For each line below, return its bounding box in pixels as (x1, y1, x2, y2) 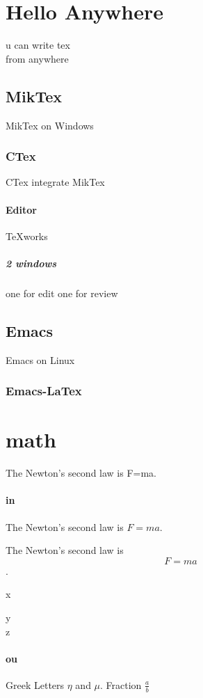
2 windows (6, 255, 57, 270)
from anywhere (6, 51, 69, 65)
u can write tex (6, 38, 70, 52)
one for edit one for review (6, 285, 118, 300)
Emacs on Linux (6, 352, 75, 367)
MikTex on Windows (6, 118, 94, 132)
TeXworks (6, 228, 48, 243)
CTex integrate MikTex (6, 175, 105, 189)
